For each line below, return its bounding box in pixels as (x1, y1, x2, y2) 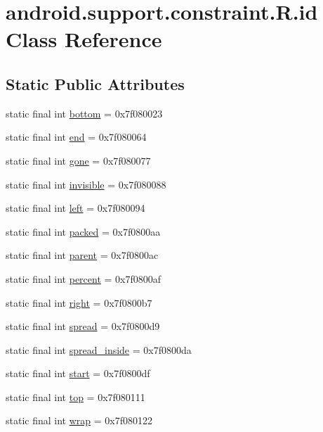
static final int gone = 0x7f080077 (6, 153, 151, 167)
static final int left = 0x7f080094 (6, 201, 145, 215)
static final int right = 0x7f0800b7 (6, 295, 152, 310)
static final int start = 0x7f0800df (6, 366, 150, 381)
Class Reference (6, 25, 162, 53)
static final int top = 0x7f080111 (6, 389, 145, 404)
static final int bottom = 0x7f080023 (6, 106, 163, 120)
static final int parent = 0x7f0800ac (6, 248, 159, 262)
